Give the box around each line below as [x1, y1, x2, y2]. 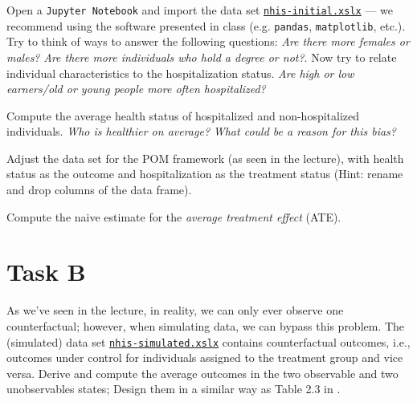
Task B [6, 255, 86, 288]
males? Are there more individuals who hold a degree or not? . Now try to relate [6, 48, 397, 65]
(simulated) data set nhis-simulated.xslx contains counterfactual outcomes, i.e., [6, 333, 411, 350]
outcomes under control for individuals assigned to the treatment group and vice [6, 349, 403, 366]
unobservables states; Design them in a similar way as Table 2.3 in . [6, 380, 341, 397]
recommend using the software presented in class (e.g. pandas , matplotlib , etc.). [6, 17, 406, 34]
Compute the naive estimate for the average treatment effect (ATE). [6, 208, 341, 225]
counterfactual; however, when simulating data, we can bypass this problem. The [6, 317, 405, 334]
